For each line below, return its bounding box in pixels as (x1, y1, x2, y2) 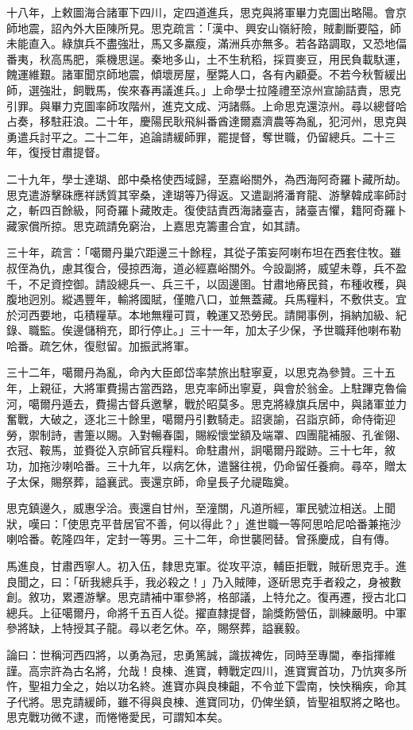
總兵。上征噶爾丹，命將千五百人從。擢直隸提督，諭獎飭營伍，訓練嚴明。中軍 (6, 604, 407, 620)
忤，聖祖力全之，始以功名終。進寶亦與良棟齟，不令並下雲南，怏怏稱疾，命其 (6, 678, 407, 694)
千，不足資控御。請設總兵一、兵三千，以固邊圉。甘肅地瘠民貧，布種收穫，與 (6, 275, 407, 292)
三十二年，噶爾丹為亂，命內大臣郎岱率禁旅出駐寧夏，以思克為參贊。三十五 (6, 364, 396, 380)
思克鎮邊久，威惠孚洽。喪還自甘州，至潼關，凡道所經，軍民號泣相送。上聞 (6, 500, 396, 516)
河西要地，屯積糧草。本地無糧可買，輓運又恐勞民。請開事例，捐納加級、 (17, 306, 396, 323)
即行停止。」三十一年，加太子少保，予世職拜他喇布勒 (128, 322, 401, 338)
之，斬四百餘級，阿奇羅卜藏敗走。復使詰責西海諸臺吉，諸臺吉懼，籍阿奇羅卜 (6, 202, 407, 218)
